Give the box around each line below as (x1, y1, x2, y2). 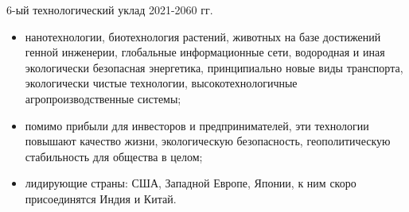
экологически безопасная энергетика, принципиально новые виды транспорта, (25, 59, 403, 75)
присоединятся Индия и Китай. (25, 190, 177, 206)
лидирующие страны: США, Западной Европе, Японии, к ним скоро (25, 175, 356, 191)
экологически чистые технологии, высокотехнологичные (25, 75, 298, 91)
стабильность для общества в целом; (25, 148, 203, 164)
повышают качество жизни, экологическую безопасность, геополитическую (25, 133, 391, 149)
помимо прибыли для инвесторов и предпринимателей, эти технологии (25, 117, 369, 133)
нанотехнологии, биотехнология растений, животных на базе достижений (25, 28, 381, 44)
